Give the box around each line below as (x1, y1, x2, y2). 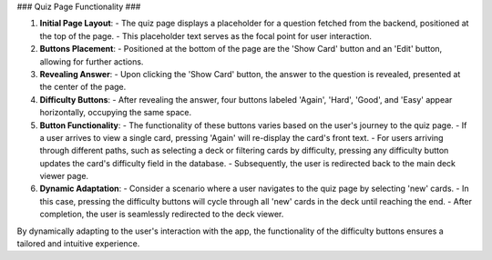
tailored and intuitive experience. (16, 238, 140, 249)
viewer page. (39, 171, 89, 182)
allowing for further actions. (39, 55, 144, 67)
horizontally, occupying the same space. (39, 107, 191, 118)
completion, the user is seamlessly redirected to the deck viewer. (39, 209, 284, 220)
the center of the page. (39, 82, 127, 93)
